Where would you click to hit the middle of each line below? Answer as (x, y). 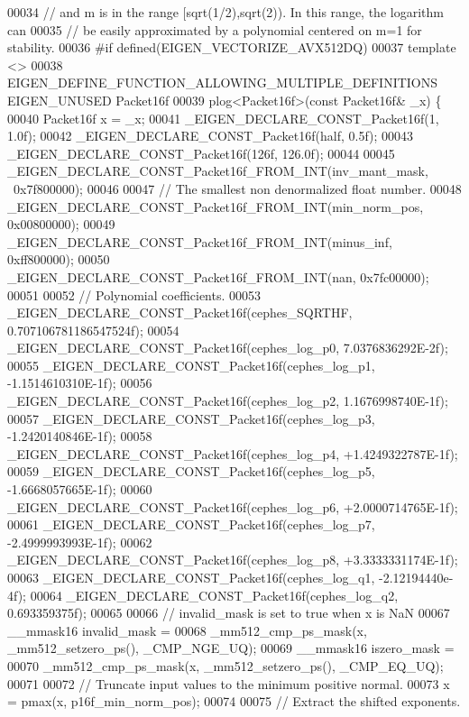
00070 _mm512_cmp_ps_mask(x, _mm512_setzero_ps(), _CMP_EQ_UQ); (225, 665)
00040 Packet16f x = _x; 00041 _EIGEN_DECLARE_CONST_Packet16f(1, (223, 118)
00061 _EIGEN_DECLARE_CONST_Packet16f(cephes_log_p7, (191, 524)
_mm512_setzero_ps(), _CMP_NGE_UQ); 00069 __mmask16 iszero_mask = (231, 648)
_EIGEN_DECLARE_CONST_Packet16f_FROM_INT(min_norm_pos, (216, 206)
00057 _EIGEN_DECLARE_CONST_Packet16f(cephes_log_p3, (191, 418)
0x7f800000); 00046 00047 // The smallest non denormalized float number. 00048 (237, 188)
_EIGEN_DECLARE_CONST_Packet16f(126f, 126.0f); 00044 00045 (201, 153)
